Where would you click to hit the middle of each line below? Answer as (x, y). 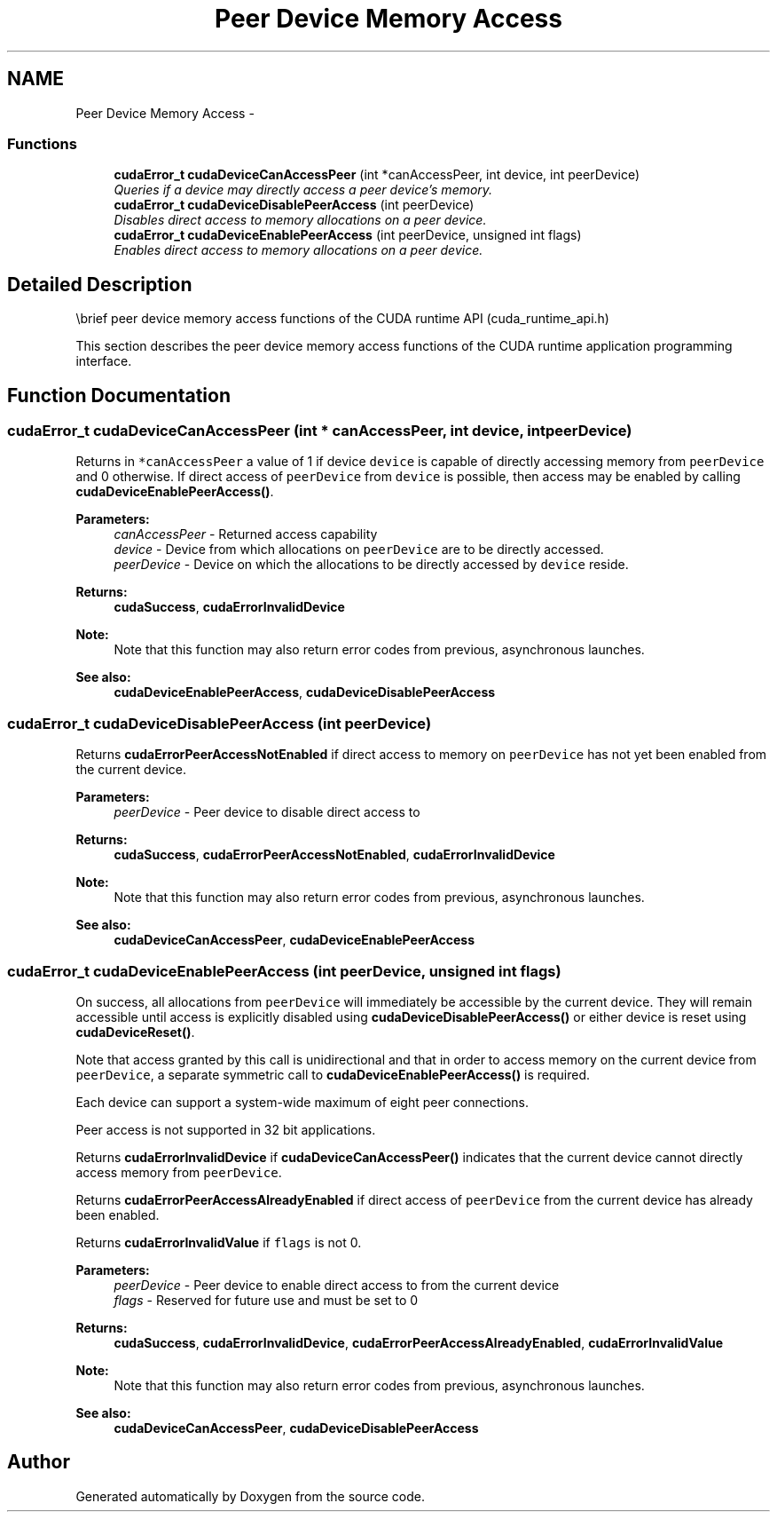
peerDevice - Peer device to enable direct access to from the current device (337, 1285)
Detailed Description (100, 284)
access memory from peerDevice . (179, 1172)
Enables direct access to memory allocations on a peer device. (298, 250)
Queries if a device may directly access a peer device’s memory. (303, 190)
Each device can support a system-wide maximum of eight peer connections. (302, 1102)
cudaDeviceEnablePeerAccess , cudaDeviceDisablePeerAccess (305, 692)
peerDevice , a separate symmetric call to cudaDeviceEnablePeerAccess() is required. (333, 1074)
